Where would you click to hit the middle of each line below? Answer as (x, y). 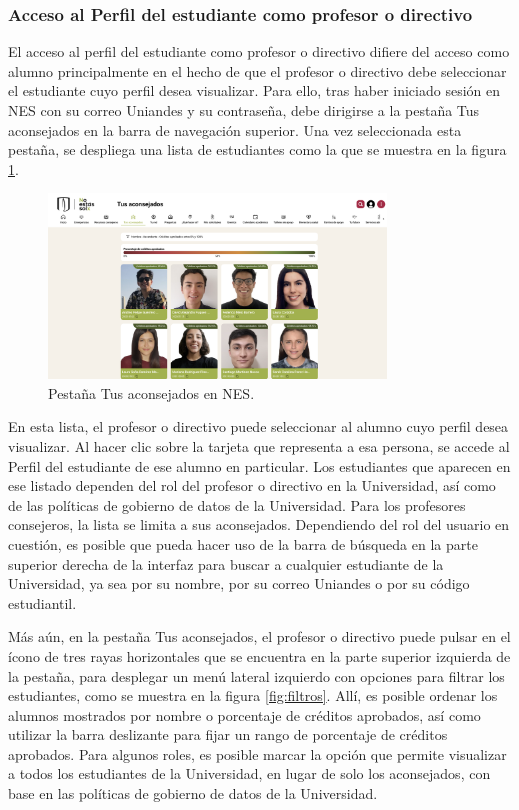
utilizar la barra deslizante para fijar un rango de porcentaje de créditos (228, 734)
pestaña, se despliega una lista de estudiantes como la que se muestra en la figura (257, 149)
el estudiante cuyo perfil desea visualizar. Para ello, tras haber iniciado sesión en (254, 90)
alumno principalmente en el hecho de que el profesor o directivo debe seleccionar (257, 70)
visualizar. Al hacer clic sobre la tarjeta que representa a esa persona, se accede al (259, 445)
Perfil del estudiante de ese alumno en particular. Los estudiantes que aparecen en (259, 465)
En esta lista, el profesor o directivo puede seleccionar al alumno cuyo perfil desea (258, 426)
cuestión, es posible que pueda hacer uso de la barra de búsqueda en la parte (243, 543)
